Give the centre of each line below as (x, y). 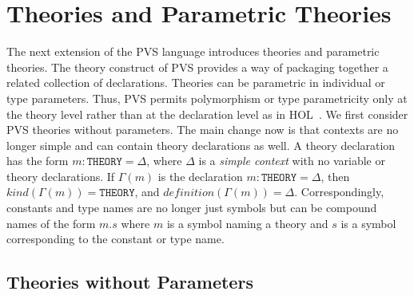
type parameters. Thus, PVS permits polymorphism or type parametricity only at (207, 98)
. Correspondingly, (339, 192)
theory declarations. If (61, 176)
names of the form (51, 223)
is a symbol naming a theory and (247, 223)
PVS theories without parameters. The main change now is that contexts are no (203, 130)
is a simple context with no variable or (292, 161)
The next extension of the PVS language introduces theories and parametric (193, 51)
